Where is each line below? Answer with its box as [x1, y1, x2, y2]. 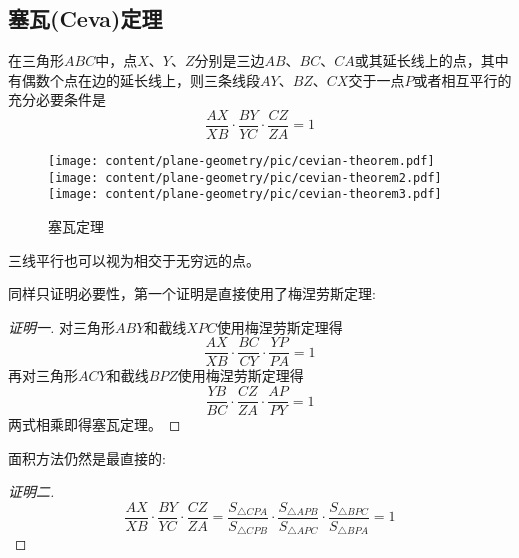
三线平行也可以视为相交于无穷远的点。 [8, 249, 260, 270]
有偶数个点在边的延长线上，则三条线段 [8, 69, 260, 90]
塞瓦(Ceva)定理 [8, 3, 163, 34]
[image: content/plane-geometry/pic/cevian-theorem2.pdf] [48, 170, 442, 185]
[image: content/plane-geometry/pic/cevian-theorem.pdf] [48, 154, 435, 169]
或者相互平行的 [413, 69, 512, 90]
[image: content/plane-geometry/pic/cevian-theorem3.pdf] [48, 187, 442, 202]
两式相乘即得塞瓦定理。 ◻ [8, 414, 181, 435]
